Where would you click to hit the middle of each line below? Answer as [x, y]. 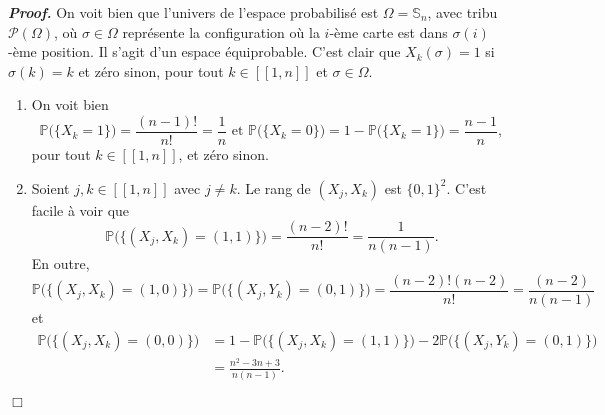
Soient [50, 187]
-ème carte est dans [388, 31]
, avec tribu [462, 12]
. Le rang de [273, 187]
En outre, [60, 263]
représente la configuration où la [221, 31]
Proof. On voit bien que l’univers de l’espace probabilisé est [193, 12]
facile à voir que [80, 209]
